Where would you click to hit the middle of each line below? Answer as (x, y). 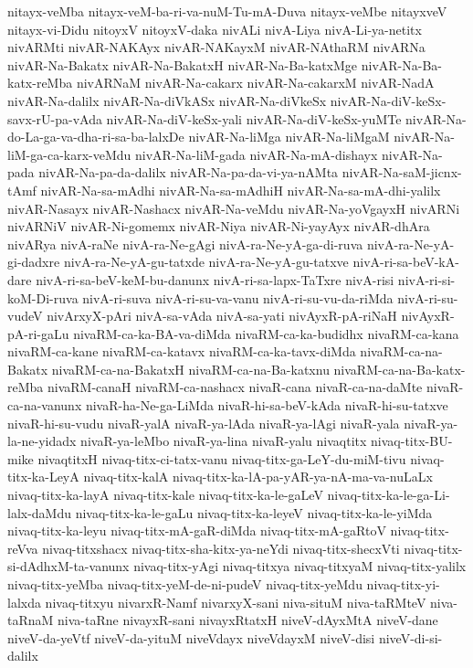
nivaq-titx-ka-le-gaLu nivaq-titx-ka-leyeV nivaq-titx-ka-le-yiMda (254, 512)
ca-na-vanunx (45, 405)
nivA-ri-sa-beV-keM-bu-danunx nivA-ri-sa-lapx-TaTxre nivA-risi (215, 279)
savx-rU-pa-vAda (55, 118)
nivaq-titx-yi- (403, 584)
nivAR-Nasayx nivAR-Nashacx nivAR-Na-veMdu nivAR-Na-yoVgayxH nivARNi (234, 208)
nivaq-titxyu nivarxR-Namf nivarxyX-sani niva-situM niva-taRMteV (236, 602)
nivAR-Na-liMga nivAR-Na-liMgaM (289, 137)
